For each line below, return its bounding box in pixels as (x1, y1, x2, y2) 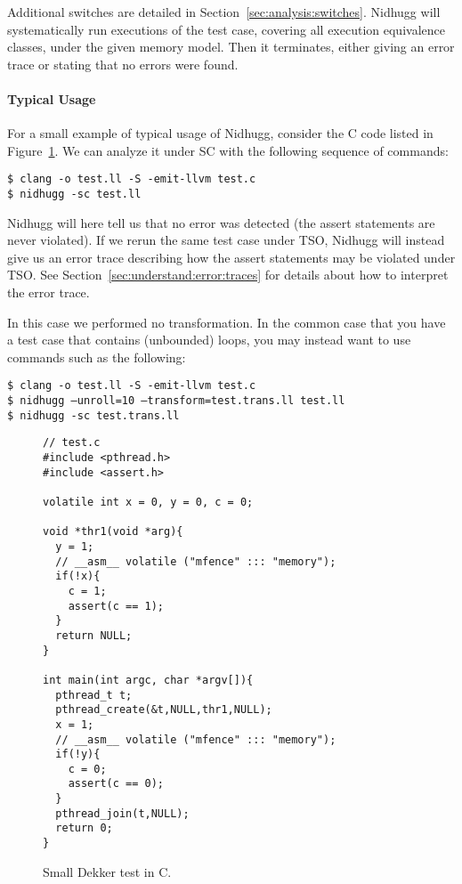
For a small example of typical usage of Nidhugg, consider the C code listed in (7, 124, 434, 142)
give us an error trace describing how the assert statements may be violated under (7, 247, 456, 266)
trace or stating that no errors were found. (7, 54, 239, 73)
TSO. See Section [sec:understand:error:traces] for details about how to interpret (7, 265, 449, 284)
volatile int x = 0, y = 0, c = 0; (43, 496, 254, 509)
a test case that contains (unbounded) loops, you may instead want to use (7, 330, 411, 349)
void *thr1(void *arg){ (43, 525, 183, 539)
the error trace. (7, 283, 90, 302)
